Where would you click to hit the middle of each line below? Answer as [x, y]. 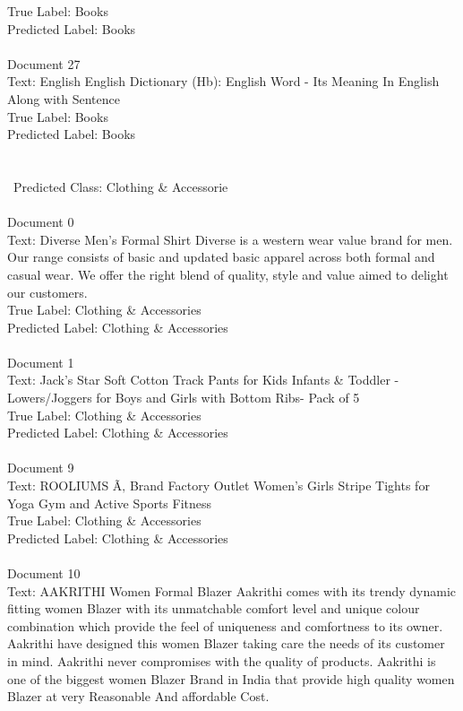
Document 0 [41, 222]
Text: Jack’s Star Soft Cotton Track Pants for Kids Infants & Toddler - [203, 380]
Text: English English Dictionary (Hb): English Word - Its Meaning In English [223, 81]
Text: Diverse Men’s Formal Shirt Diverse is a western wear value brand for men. [230, 239]
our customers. [47, 292]
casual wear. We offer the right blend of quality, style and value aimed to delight [228, 274]
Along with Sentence [64, 98]
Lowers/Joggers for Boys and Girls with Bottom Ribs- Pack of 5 [184, 398]
